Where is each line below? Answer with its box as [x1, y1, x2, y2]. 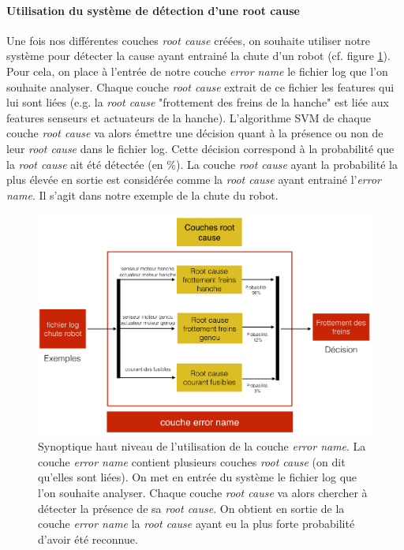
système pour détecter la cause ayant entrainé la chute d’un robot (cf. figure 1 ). [6, 47, 391, 64]
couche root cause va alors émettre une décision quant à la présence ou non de [6, 125, 383, 141]
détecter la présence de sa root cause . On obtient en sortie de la [38, 499, 345, 516]
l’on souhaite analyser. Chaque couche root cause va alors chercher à [38, 484, 368, 500]
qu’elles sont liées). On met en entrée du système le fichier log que [38, 469, 357, 485]
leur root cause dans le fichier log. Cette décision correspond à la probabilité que [6, 140, 395, 156]
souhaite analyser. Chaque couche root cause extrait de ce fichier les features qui [6, 78, 395, 95]
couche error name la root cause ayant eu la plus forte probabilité [38, 515, 355, 532]
